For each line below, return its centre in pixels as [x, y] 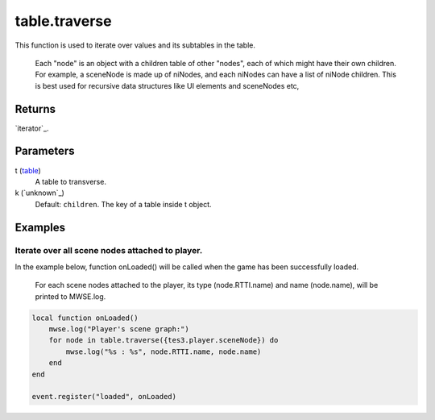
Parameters [45, 151]
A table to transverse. [70, 181]
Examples [40, 227]
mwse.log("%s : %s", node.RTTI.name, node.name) [164, 351]
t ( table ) [28, 170]
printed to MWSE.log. [70, 296]
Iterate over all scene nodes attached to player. [109, 251]
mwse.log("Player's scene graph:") [119, 329]
